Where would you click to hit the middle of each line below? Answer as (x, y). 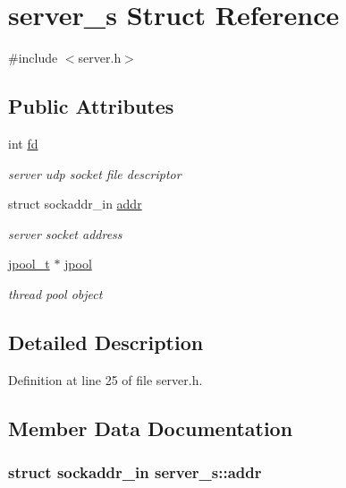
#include (33, 58)
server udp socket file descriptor (95, 173)
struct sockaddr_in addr (75, 204)
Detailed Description (106, 342)
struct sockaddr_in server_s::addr (135, 471)
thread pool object (55, 293)
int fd (23, 143)
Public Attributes (91, 106)
